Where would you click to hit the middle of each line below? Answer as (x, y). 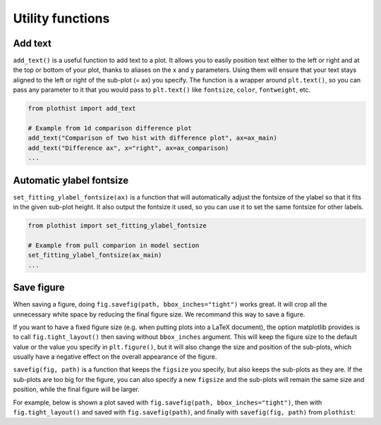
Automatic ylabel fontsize (71, 180)
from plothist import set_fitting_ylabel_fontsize (117, 226)
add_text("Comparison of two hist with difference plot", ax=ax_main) (153, 138)
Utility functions (61, 18)
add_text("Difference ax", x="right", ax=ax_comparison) (128, 148)
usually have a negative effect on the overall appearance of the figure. (115, 357)
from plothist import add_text (82, 109)
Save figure (39, 288)
